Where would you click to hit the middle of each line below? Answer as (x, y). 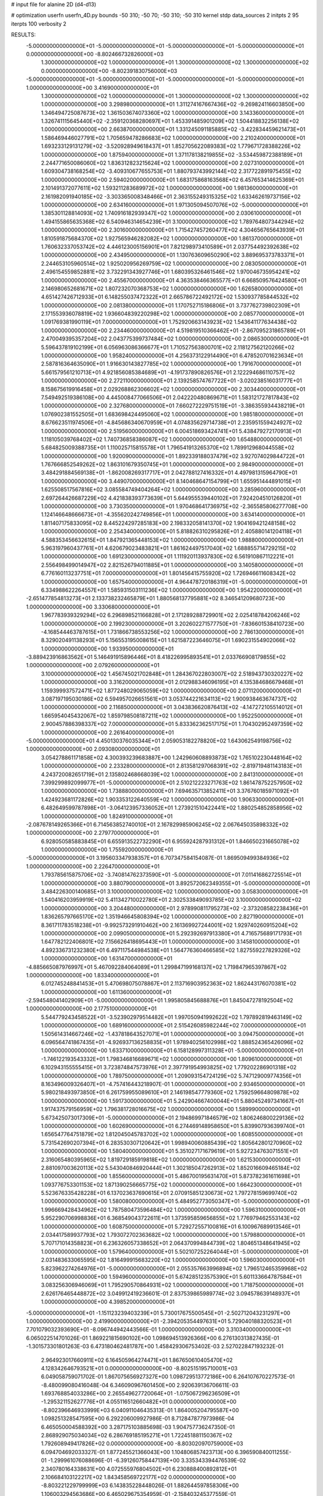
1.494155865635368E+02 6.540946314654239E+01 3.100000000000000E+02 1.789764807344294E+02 (173, 221)
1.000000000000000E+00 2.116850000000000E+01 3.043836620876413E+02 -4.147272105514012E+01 (172, 707)
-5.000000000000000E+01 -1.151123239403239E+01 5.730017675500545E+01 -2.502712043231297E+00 (158, 1313)
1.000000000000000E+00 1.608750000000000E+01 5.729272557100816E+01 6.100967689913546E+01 (170, 1226)
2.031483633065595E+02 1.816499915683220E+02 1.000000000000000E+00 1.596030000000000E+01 (173, 1260)
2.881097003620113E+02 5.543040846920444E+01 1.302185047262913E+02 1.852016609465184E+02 (170, 1167)
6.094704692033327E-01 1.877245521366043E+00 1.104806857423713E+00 (137, 1452)
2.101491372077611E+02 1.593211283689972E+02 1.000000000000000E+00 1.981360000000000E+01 (170, 188)
